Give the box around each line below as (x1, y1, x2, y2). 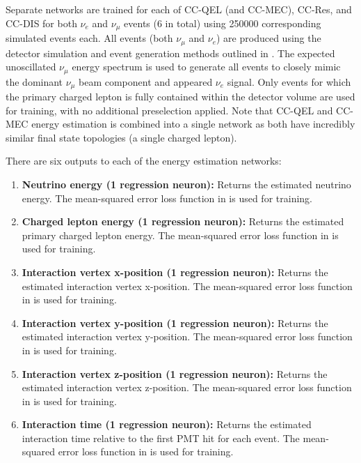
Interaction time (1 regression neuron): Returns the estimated (22, 417, 312, 432)
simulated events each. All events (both (6, 31, 173, 45)
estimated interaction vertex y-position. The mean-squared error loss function (22, 329, 353, 344)
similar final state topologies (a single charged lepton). (6, 130, 237, 144)
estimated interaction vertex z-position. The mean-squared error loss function (22, 380, 352, 395)
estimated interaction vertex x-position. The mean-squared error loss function (22, 278, 353, 293)
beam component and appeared (79, 74, 213, 89)
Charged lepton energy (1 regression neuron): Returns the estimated (22, 214, 344, 229)
